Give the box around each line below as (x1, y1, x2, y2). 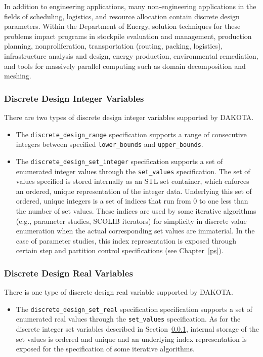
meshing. (4, 70, 31, 81)
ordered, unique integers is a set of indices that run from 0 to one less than (16, 195, 248, 206)
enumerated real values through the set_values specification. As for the (16, 313, 241, 324)
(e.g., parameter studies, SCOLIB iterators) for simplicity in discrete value (16, 215, 247, 226)
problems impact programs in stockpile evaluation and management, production (4, 30, 252, 41)
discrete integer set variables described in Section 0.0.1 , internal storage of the (16, 324, 259, 334)
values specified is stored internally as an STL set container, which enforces (16, 176, 249, 186)
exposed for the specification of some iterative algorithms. (16, 343, 195, 354)
